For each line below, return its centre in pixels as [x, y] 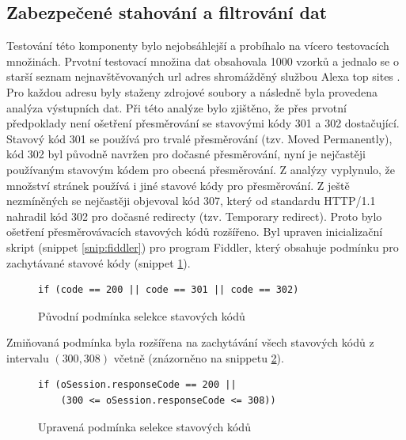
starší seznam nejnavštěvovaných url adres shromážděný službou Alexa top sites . [203, 76]
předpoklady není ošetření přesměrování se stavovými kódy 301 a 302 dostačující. [203, 123]
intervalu [28, 357]
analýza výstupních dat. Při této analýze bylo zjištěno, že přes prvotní [176, 107]
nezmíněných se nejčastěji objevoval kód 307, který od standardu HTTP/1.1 [191, 201]
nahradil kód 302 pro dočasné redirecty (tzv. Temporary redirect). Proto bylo [194, 216]
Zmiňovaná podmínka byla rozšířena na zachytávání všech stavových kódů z [190, 342]
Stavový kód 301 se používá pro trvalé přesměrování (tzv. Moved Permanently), [199, 138]
